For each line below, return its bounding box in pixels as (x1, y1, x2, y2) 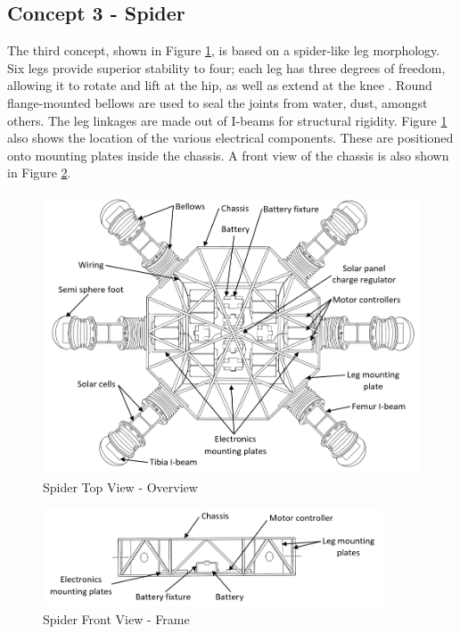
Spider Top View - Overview (43, 477, 198, 496)
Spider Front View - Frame (43, 609, 190, 628)
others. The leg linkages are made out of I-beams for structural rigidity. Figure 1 (7, 111, 448, 129)
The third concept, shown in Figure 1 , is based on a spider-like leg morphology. (7, 41, 440, 60)
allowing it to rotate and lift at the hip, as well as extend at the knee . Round (7, 76, 432, 95)
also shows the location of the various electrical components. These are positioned (7, 128, 454, 147)
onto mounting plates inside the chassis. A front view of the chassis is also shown (7, 145, 449, 164)
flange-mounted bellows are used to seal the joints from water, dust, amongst (7, 93, 428, 111)
